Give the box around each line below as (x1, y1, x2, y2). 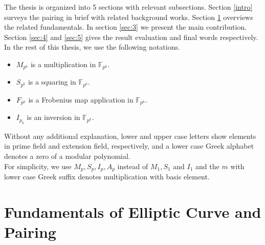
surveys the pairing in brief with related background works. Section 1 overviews (4, 11, 253, 22)
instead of (117, 160, 148, 171)
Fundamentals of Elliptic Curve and (4, 201, 261, 222)
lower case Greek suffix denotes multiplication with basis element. (4, 171, 210, 181)
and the (195, 160, 219, 171)
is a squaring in (28, 76, 76, 87)
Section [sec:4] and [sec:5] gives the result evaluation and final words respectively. (4, 31, 258, 42)
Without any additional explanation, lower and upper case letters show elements (4, 130, 256, 141)
